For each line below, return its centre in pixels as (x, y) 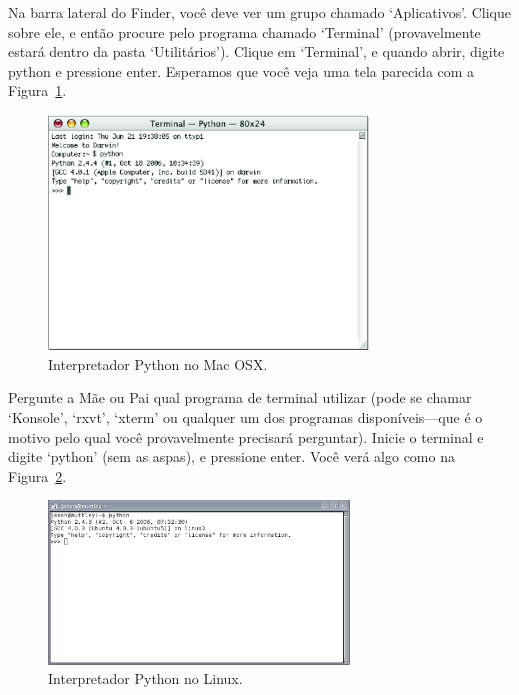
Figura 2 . (37, 475)
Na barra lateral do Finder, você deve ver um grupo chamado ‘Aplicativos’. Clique (259, 12)
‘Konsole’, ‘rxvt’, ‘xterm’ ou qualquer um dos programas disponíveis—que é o (245, 417)
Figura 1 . (37, 90)
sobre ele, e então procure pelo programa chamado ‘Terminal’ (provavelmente (244, 31)
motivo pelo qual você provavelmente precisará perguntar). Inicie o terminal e (246, 436)
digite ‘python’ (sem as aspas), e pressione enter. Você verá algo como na (231, 456)
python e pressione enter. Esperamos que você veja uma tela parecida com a (241, 70)
